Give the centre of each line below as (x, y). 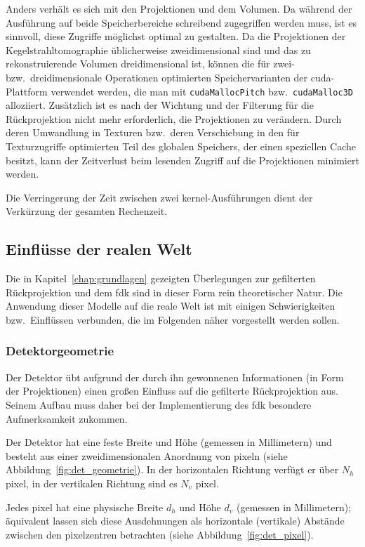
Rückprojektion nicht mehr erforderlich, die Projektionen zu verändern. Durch (174, 118)
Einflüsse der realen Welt (99, 249)
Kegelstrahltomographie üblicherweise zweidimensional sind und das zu (158, 50)
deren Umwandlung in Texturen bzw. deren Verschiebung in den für (153, 132)
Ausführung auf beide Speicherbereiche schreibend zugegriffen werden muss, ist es (181, 22)
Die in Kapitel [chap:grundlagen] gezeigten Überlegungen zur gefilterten (161, 278)
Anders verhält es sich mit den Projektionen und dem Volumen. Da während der (179, 8)
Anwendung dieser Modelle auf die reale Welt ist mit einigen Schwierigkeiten (171, 306)
